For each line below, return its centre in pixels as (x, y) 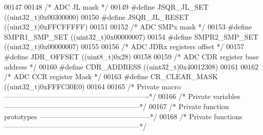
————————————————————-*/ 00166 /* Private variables (122, 96)
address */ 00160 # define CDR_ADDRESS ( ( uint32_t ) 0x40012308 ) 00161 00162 (131, 66)
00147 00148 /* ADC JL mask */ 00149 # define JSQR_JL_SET (106, 7)
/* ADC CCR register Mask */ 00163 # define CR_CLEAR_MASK (111, 76)
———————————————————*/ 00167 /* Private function (117, 106)
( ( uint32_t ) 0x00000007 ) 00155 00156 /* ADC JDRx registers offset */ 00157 (124, 46)
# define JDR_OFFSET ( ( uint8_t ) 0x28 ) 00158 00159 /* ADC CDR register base (131, 56)
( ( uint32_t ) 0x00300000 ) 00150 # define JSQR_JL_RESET (97, 16)
